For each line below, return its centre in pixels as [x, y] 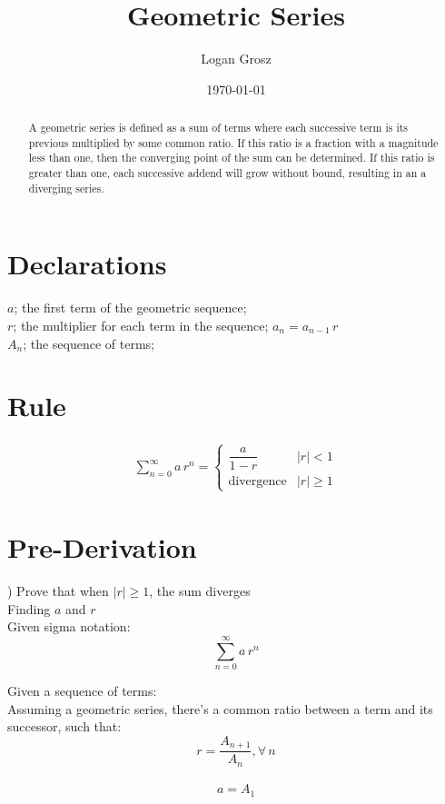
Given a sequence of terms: [82, 690]
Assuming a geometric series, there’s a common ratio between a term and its [220, 708]
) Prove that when [58, 591]
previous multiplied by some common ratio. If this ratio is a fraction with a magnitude [233, 142]
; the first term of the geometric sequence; [130, 308]
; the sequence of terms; [89, 343]
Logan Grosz [236, 59]
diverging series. [66, 188]
